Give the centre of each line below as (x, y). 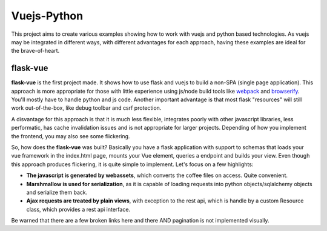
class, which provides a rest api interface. (78, 209)
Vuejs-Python (47, 16)
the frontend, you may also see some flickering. (71, 136)
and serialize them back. (57, 192)
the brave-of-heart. (35, 51)
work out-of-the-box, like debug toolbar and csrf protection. (86, 108)
